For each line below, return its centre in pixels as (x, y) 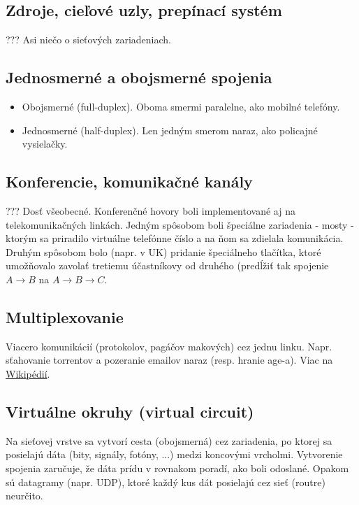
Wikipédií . (28, 373)
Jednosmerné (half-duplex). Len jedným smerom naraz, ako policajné (170, 130)
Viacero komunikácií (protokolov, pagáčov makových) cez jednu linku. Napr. (169, 346)
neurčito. (24, 496)
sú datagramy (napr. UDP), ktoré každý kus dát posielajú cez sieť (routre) (166, 482)
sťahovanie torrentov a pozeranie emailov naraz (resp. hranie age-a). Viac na (169, 360)
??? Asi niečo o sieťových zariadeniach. (88, 40)
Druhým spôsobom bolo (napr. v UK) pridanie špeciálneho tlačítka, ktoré (163, 251)
